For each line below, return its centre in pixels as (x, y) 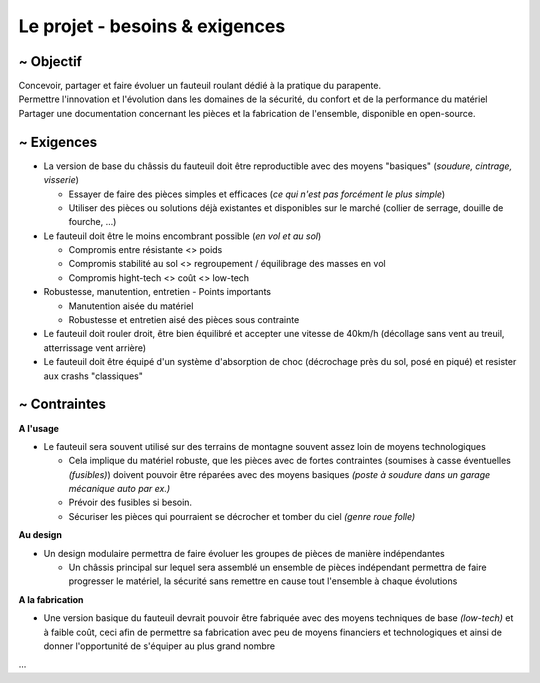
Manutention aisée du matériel (131, 306)
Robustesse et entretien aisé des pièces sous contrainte (184, 320)
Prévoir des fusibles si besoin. (130, 502)
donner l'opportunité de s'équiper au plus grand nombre (159, 646)
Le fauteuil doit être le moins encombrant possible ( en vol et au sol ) (182, 236)
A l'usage (39, 428)
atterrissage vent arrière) (95, 347)
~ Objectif (50, 61)
